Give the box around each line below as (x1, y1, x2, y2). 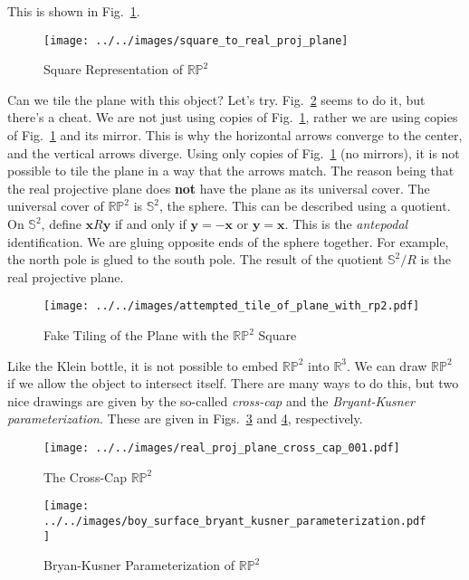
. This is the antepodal (284, 214, 408, 233)
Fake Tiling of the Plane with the (43, 326, 229, 345)
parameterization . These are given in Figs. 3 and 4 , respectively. (7, 409, 363, 428)
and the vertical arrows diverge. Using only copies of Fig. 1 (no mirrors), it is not (7, 143, 460, 162)
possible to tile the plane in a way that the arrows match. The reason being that (7, 161, 455, 180)
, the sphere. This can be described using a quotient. (158, 196, 451, 215)
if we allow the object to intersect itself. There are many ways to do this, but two (7, 374, 459, 393)
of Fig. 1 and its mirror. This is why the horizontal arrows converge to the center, (7, 126, 463, 145)
